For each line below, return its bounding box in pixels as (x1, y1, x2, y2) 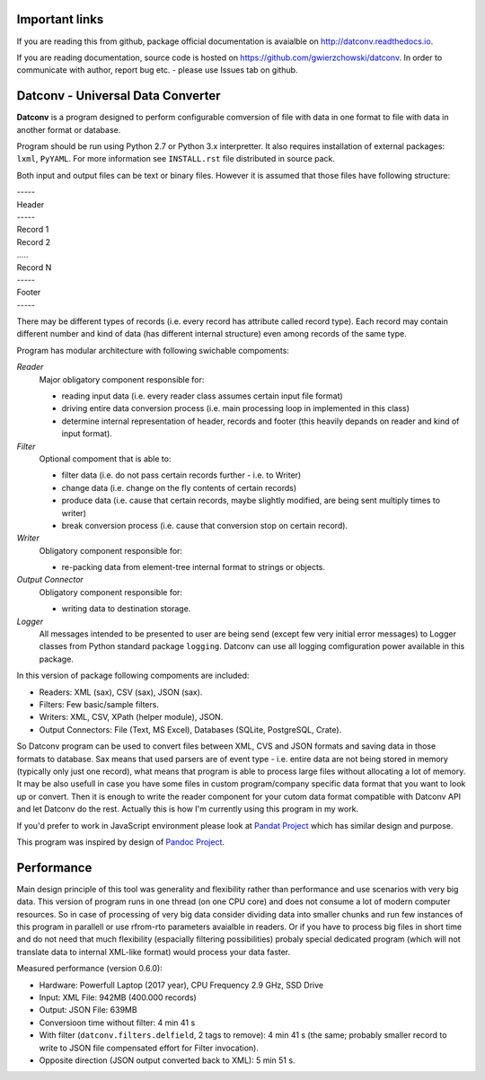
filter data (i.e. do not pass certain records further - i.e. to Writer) (61, 470, 302, 480)
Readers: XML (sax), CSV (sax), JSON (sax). (39, 687, 203, 698)
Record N (16, 261, 52, 273)
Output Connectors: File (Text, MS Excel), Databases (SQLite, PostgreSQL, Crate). (39, 724, 342, 735)
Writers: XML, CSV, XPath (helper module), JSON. (39, 712, 224, 723)
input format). (61, 428, 112, 439)
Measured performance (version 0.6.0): (16, 963, 163, 974)
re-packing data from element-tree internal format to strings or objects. (61, 562, 326, 573)
